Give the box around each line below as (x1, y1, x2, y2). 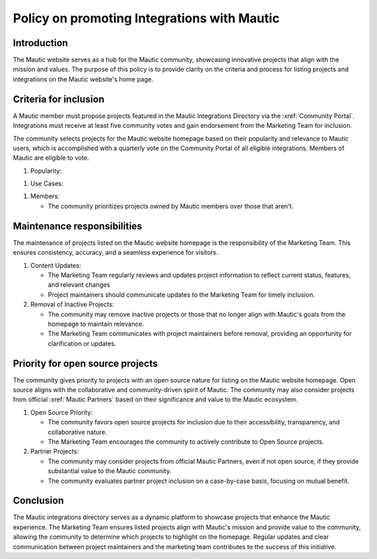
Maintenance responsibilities (13, 220, 142, 232)
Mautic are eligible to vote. (13, 154, 90, 162)
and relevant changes (47, 281, 111, 289)
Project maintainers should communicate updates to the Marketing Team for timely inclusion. (47, 290, 316, 299)
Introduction (13, 37, 68, 49)
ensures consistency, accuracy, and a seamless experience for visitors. (13, 248, 219, 257)
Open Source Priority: (30, 408, 94, 417)
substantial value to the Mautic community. (47, 467, 172, 475)
